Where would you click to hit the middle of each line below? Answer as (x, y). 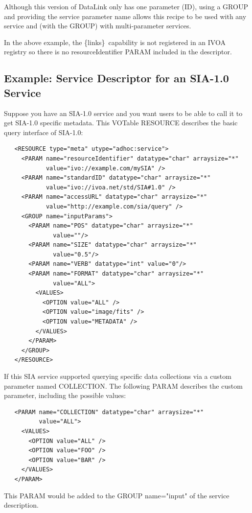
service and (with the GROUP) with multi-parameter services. (98, 26)
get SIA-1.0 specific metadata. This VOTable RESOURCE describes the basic (121, 123)
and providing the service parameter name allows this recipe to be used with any (125, 16)
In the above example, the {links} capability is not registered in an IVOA (115, 42)
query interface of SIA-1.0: (44, 132)
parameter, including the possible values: (65, 395)
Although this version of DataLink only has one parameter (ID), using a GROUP (126, 6)
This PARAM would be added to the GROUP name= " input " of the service (117, 495)
